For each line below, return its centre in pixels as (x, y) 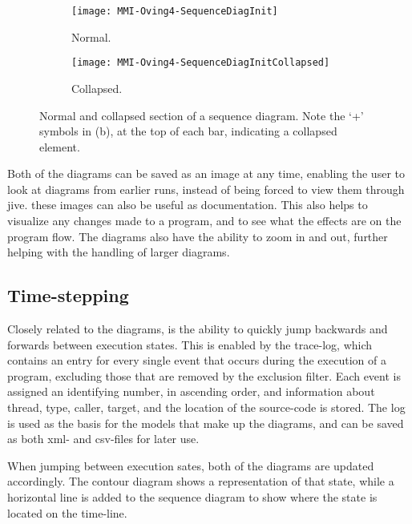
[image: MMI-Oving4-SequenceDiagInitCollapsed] (201, 63)
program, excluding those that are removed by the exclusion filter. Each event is (204, 375)
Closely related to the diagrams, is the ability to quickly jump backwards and (198, 329)
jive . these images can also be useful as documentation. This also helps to (188, 205)
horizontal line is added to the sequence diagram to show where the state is (192, 496)
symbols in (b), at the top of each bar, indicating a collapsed (188, 131)
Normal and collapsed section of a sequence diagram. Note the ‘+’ (202, 115)
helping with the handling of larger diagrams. (119, 252)
